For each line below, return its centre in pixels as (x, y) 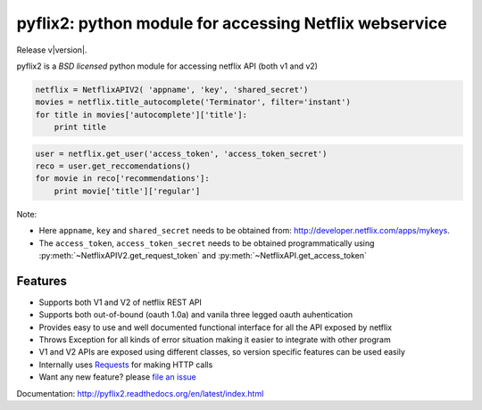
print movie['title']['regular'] (127, 191)
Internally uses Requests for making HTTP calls (126, 365)
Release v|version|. (52, 50)
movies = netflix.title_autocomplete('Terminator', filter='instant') (193, 102)
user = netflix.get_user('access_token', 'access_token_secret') (181, 153)
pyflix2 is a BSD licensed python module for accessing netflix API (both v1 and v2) (167, 66)
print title (80, 127)
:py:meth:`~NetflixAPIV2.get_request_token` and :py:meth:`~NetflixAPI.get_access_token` (203, 255)
